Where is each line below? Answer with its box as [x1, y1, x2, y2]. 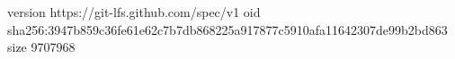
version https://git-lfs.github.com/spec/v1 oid [7, 3, 261, 21]
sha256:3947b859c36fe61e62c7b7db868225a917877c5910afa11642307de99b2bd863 [7, 20, 448, 38]
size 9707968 [7, 38, 76, 56]
